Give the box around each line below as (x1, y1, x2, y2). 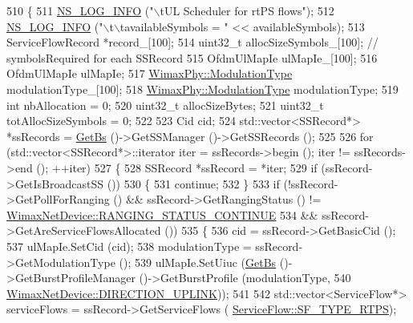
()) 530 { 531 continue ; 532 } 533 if (107, 175, 280, 192)
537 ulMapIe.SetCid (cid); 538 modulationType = (6, 237, 252, 254)
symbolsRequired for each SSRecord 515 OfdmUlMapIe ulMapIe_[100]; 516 (6, 49, 378, 66)
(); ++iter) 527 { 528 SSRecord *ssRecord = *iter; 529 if (36, 159, 318, 176)
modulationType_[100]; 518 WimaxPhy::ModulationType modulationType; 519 (6, 80, 399, 97)
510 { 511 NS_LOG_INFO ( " (6, 2, 154, 18)
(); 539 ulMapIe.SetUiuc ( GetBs (119, 253, 277, 270)
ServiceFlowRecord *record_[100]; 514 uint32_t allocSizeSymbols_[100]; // (6, 34, 379, 50)
